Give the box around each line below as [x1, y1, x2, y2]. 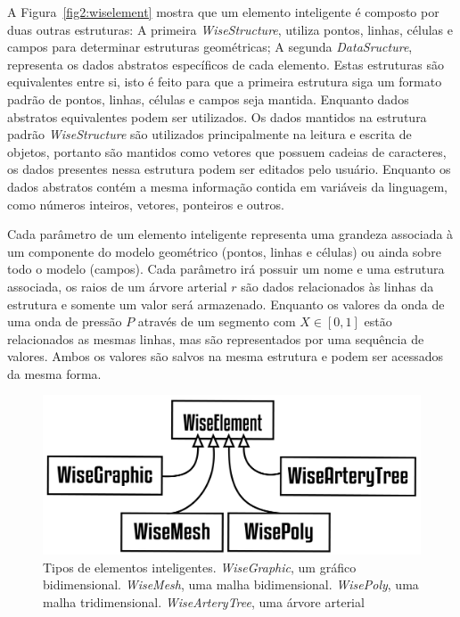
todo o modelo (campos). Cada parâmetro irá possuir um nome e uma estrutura [7, 259, 445, 278]
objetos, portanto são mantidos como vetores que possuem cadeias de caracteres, [7, 142, 447, 160]
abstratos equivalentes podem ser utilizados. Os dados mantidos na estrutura [7, 107, 427, 126]
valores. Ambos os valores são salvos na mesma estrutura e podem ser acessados [7, 347, 444, 366]
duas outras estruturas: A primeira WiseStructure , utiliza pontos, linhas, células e [7, 20, 454, 38]
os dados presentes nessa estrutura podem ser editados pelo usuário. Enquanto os [7, 160, 451, 178]
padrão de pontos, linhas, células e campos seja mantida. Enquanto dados [7, 89, 409, 108]
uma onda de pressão [7, 312, 122, 331]
